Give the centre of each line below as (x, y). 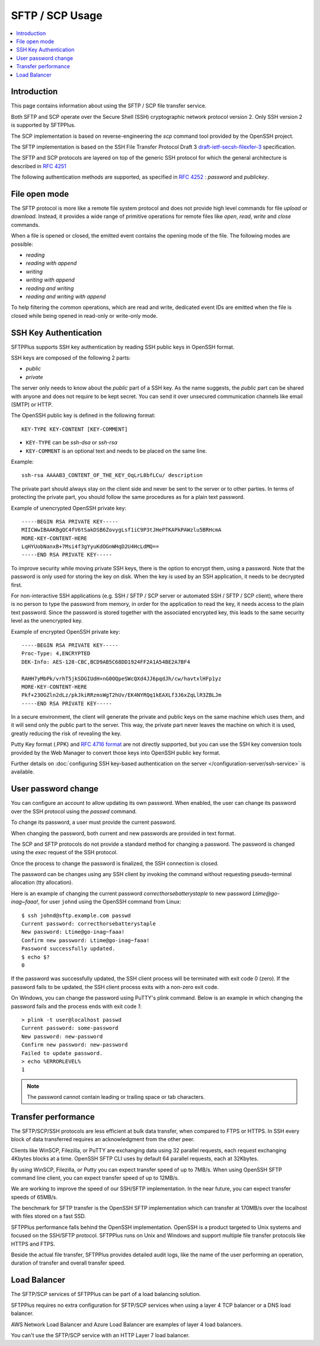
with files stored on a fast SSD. (48, 1216)
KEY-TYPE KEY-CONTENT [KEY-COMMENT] (75, 429)
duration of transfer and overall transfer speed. (68, 1263)
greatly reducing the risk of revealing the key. (66, 733)
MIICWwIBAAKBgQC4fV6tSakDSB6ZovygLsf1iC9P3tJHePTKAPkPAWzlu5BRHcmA (121, 530)
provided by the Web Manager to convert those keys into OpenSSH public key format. (116, 753)
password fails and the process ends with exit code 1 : (76, 1006)
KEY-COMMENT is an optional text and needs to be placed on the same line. (116, 451)
